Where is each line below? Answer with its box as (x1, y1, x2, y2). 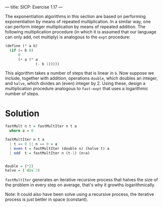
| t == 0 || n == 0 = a (9, 142, 57, 146)
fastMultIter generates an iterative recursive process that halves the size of (5, 177, 158, 183)
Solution (5, 108, 40, 119)
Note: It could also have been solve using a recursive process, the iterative (5, 191, 154, 197)
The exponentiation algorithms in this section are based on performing (5, 14, 146, 19)
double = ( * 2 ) (5, 163, 34, 169)
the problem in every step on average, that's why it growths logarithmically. (5, 182, 156, 188)
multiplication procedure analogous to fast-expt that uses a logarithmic (5, 86, 148, 92)
